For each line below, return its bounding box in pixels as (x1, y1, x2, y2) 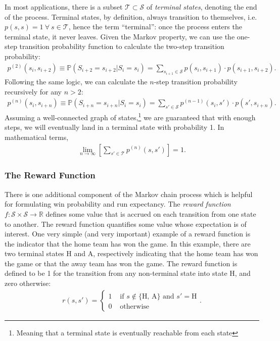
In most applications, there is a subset (5, 2, 123, 12)
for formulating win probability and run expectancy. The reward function (5, 199, 231, 209)
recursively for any (5, 86, 62, 96)
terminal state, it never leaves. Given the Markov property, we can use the (5, 31, 235, 41)
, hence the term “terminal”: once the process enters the (68, 21, 242, 32)
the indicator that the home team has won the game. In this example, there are (5, 238, 251, 249)
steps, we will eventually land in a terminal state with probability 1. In (5, 122, 224, 132)
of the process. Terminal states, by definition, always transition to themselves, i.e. (5, 11, 257, 22)
